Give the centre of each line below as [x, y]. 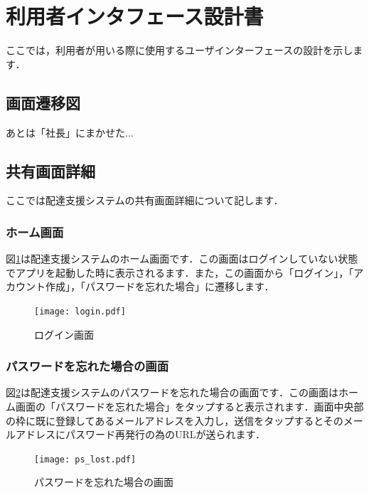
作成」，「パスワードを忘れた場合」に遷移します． [160, 286]
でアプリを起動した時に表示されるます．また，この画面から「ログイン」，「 [180, 272]
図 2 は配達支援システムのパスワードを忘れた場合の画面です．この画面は [172, 392]
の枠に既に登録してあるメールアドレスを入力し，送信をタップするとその [175, 420]
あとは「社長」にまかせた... [70, 132]
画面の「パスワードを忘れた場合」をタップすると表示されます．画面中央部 [189, 406]
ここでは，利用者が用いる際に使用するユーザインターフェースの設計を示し [180, 50]
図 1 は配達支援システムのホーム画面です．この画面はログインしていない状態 [182, 259]
